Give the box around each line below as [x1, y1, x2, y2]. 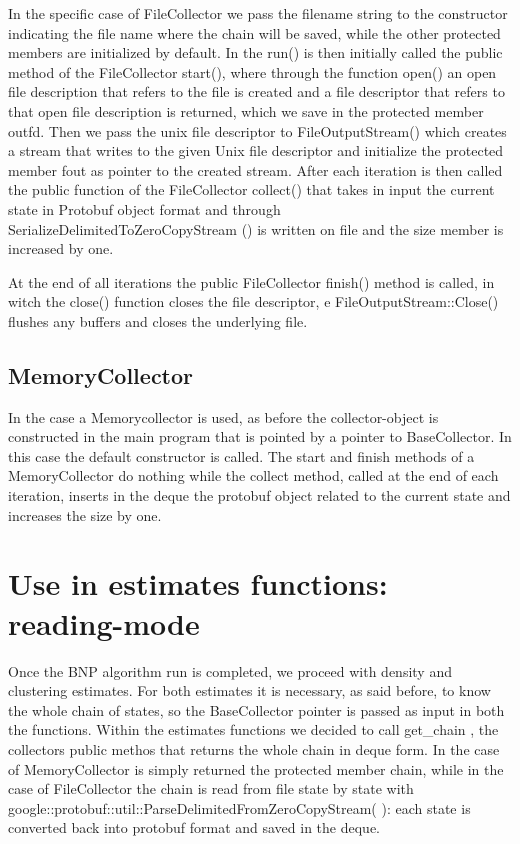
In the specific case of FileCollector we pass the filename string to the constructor [8, 3, 508, 23]
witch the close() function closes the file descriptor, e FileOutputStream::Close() [8, 291, 499, 312]
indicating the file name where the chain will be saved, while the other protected [8, 22, 501, 43]
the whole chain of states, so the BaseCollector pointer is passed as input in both [8, 699, 505, 720]
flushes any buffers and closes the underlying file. [8, 310, 308, 331]
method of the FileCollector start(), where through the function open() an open [8, 61, 497, 82]
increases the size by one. [8, 504, 162, 525]
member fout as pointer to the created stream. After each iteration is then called [8, 159, 503, 180]
